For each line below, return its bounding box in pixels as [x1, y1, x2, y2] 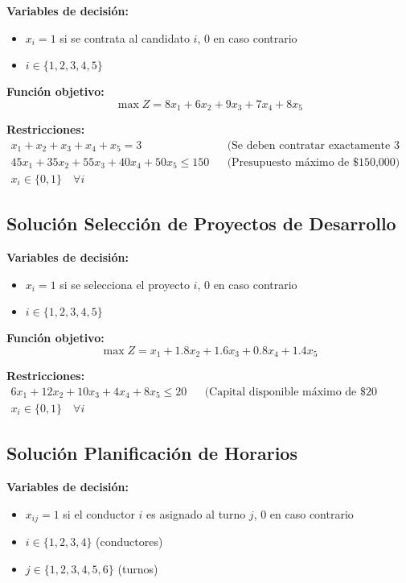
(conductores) [96, 533, 163, 550]
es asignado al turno [146, 505, 246, 522]
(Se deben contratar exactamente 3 [227, 139, 400, 151]
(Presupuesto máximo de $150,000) [227, 156, 400, 168]
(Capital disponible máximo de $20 [204, 386, 377, 398]
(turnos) [117, 560, 158, 577]
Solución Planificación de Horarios [6, 440, 297, 465]
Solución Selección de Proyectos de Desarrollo [6, 211, 396, 236]
